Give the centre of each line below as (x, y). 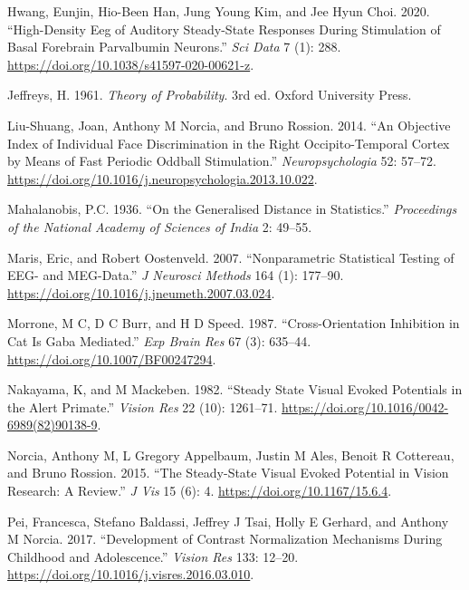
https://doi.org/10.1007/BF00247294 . (112, 358)
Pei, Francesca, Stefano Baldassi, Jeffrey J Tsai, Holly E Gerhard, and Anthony (228, 521)
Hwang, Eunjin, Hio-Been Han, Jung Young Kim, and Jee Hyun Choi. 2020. (219, 11)
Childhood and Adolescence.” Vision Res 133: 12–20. (153, 556)
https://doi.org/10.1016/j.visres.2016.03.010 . (131, 574)
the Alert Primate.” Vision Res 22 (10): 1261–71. (143, 406)
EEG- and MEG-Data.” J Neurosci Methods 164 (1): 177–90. (176, 275)
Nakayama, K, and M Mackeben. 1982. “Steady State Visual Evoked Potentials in (235, 389)
